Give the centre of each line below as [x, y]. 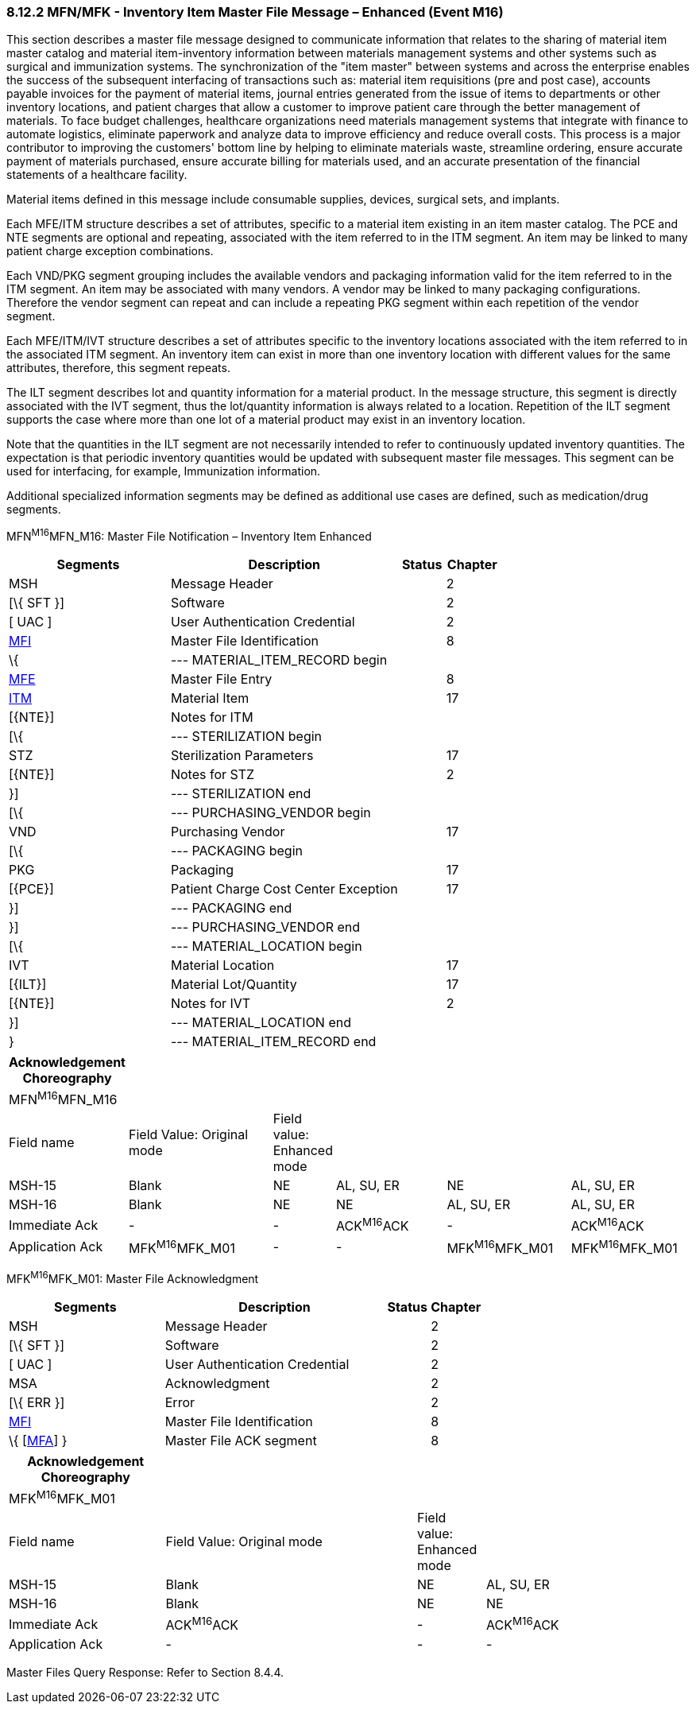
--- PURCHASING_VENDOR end [265, 927]
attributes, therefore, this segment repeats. [118, 368]
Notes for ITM [212, 717]
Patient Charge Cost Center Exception [284, 889]
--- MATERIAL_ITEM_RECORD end [273, 1042]
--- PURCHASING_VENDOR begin [271, 813]
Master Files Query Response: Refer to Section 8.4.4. [145, 1673]
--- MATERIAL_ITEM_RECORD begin [279, 660]
